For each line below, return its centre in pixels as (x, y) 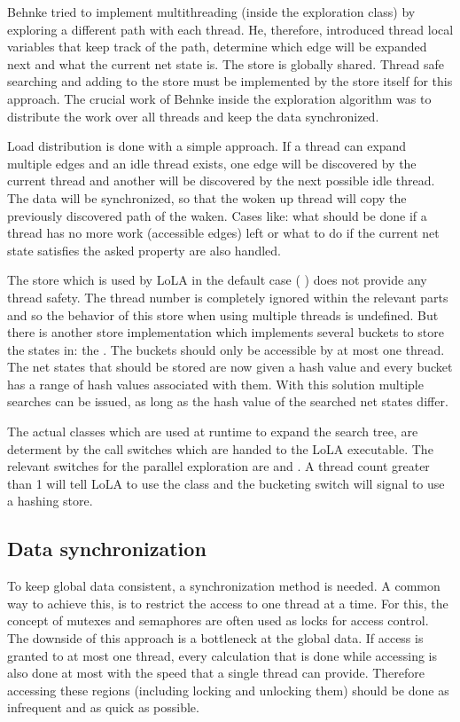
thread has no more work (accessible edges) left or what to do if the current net (223, 233)
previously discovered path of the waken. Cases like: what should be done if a (217, 215)
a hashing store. (50, 501)
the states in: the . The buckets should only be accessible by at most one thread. (226, 349)
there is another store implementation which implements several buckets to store (226, 332)
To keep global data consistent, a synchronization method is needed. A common (224, 586)
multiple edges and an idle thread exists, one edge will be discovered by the (212, 163)
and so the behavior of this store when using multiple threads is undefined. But (223, 314)
